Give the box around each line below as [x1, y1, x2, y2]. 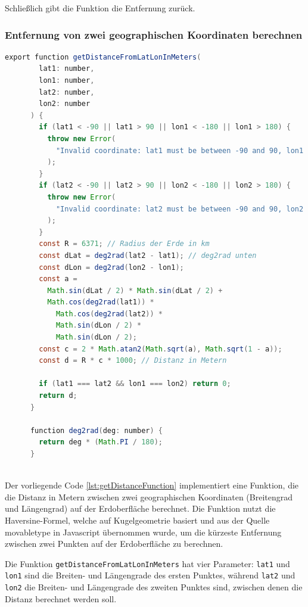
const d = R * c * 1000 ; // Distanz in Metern [39, 356, 227, 365]
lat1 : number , [39, 64, 95, 73]
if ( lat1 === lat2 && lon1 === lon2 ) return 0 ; [39, 379, 231, 388]
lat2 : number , [39, 88, 95, 97]
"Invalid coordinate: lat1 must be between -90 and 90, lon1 [55, 146, 304, 155]
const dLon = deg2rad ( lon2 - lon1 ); [39, 263, 184, 272]
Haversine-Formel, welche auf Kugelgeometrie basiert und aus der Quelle [5, 513, 270, 526]
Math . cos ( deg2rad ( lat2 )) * [55, 309, 163, 318]
